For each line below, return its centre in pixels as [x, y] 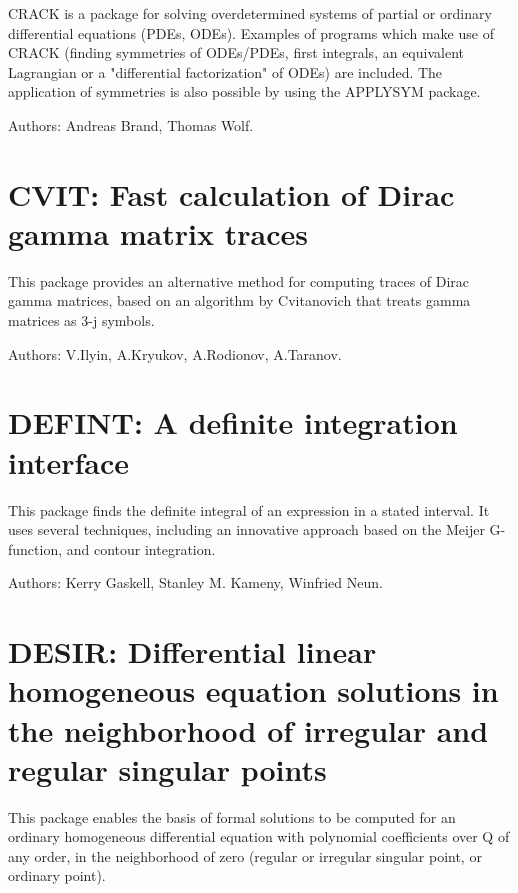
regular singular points [167, 768]
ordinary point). [57, 875]
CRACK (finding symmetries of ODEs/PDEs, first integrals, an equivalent [236, 52]
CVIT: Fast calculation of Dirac [231, 193]
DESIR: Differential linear [192, 651]
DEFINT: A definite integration [233, 422]
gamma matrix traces [158, 232]
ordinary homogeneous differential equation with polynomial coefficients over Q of [259, 836]
